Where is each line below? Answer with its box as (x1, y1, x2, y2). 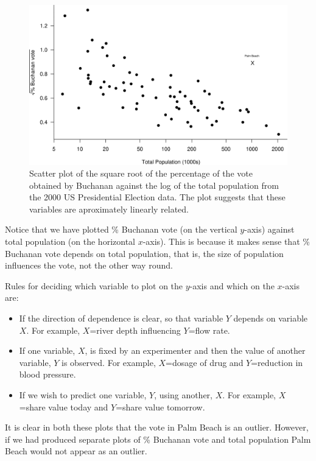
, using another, (154, 389, 212, 401)
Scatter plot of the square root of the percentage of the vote (29, 167, 253, 180)
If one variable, (19, 344, 75, 357)
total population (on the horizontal (5, 235, 135, 248)
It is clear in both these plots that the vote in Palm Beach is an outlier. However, (5, 421, 309, 434)
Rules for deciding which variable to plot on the (5, 279, 183, 292)
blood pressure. (19, 368, 76, 381)
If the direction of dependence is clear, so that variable (19, 312, 223, 325)
